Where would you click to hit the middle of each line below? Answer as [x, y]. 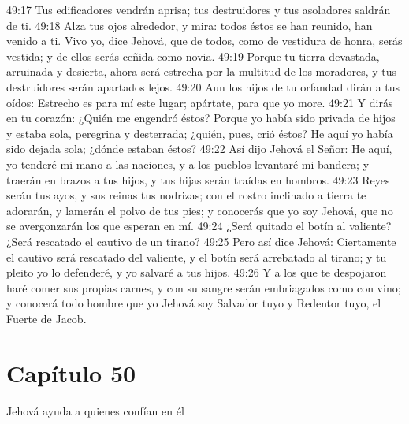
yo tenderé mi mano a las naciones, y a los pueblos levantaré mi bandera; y [188, 164]
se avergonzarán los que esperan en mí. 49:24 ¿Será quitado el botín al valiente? [199, 226]
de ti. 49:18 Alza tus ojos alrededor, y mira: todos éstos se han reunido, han [190, 25]
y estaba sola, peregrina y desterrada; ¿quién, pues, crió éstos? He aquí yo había [200, 133]
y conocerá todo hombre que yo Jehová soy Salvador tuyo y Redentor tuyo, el [194, 303]
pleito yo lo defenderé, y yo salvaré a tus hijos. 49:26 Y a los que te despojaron [197, 272]
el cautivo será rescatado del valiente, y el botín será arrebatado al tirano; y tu [197, 257]
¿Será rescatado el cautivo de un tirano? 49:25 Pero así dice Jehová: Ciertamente [201, 241]
